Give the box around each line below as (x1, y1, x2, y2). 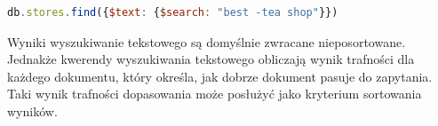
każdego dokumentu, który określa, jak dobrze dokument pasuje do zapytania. (7, 67, 433, 85)
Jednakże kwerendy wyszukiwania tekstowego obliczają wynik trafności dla (7, 50, 415, 68)
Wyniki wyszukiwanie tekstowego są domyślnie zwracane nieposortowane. (7, 32, 406, 51)
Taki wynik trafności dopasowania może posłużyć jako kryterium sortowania (7, 84, 422, 103)
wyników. (7, 101, 58, 120)
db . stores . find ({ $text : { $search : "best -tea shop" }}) (7, 6, 338, 19)
